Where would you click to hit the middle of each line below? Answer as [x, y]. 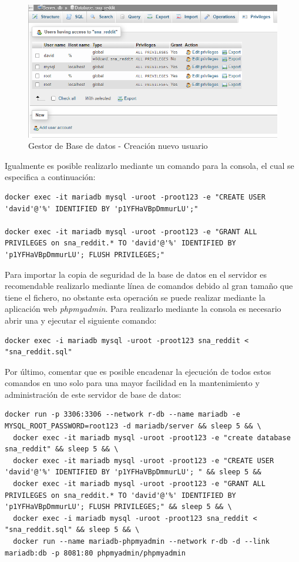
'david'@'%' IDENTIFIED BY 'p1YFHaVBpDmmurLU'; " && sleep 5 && [133, 472]
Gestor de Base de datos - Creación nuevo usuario [118, 146]
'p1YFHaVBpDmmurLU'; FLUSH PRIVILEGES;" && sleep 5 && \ [118, 507]
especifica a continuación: [50, 177]
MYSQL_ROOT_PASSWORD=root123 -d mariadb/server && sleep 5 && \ [133, 426]
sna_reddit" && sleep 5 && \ [62, 449]
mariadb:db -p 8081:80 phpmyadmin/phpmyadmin [95, 553]
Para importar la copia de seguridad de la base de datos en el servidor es [136, 274]
